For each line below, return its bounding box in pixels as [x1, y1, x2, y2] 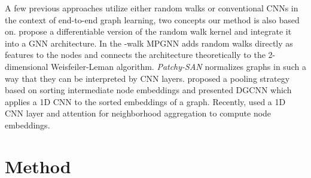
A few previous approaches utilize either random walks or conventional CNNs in [5, 2, 298, 14]
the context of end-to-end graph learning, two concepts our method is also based [5, 13, 300, 26]
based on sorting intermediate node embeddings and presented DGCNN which [5, 84, 292, 96]
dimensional [5, 60, 48, 72]
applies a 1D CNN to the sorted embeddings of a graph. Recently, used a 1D [5, 95, 286, 108]
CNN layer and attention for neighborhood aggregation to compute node [5, 107, 272, 119]
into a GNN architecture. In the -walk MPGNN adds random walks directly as [5, 36, 293, 49]
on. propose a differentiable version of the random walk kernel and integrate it [5, 25, 292, 38]
